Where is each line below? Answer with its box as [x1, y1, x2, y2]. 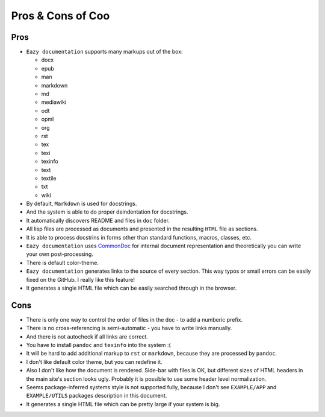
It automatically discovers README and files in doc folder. [26, 217, 170, 224]
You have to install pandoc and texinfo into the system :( [26, 342, 171, 349]
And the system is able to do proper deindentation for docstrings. [26, 208, 188, 215]
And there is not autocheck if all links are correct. [26, 333, 149, 340]
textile [41, 174, 57, 182]
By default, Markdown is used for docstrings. [26, 200, 137, 208]
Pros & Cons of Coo [11, 9, 110, 22]
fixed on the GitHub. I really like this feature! [26, 276, 135, 283]
